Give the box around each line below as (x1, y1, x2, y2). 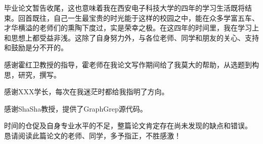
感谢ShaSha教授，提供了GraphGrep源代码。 (4, 103, 147, 114)
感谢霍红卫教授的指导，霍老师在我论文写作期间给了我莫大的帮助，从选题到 (4, 59, 252, 69)
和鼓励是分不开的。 (4, 42, 68, 53)
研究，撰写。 (18, 69, 61, 80)
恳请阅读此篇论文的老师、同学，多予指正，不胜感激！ (4, 130, 181, 140)
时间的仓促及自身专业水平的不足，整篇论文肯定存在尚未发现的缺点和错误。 (4, 120, 252, 131)
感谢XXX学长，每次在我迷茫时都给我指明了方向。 (4, 86, 169, 97)
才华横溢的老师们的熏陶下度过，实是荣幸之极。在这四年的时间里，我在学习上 (4, 22, 259, 33)
